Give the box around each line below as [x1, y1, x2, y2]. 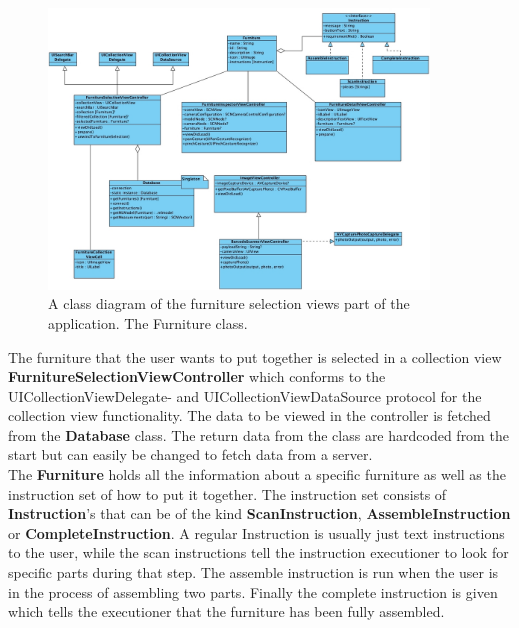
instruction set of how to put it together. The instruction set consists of [8, 483, 447, 504]
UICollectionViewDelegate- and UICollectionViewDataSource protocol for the [8, 385, 482, 406]
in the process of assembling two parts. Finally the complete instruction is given [8, 581, 498, 602]
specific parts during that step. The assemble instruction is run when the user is [8, 562, 499, 583]
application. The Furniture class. [48, 312, 248, 333]
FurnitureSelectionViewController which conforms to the [8, 366, 386, 387]
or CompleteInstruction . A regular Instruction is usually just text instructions [8, 522, 505, 543]
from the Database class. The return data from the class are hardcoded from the [8, 424, 509, 445]
